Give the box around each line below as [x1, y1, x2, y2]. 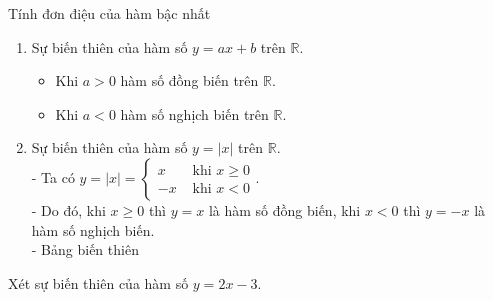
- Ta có [31, 166, 75, 187]
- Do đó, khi [31, 199, 106, 220]
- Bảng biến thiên [31, 239, 139, 260]
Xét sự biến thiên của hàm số [8, 272, 189, 293]
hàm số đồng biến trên [120, 70, 259, 91]
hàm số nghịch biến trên [120, 103, 269, 124]
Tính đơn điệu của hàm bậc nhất [8, 3, 211, 23]
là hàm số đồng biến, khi [208, 199, 361, 220]
